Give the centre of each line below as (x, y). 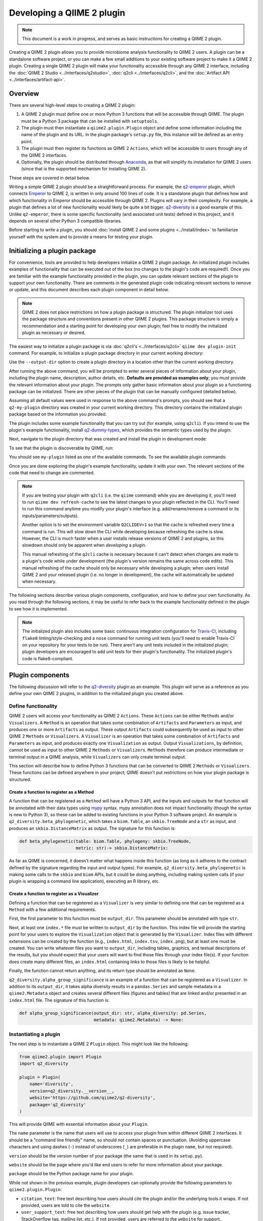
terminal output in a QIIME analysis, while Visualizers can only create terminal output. (97, 757)
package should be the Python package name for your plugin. (71, 1174)
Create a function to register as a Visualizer (54, 894)
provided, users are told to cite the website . (66, 1205)
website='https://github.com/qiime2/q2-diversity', (93, 1098)
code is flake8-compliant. (48, 658)
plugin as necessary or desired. (54, 333)
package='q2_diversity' (58, 1105)
